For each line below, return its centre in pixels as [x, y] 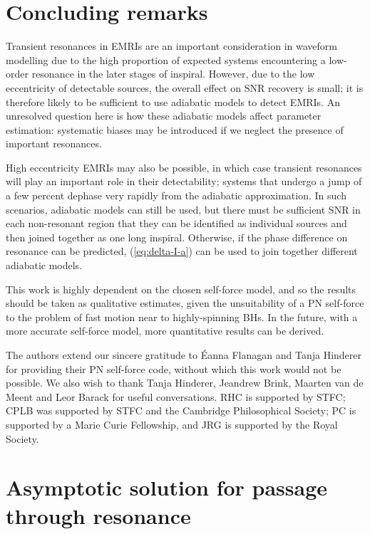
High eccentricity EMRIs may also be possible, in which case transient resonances [184, 167]
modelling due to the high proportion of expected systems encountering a [166, 59]
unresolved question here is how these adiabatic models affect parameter [164, 116]
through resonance [98, 515]
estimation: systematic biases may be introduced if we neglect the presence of [175, 129]
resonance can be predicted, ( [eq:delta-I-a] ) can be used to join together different [182, 251]
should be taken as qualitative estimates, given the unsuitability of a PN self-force [185, 303]
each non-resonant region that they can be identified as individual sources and [176, 223]
